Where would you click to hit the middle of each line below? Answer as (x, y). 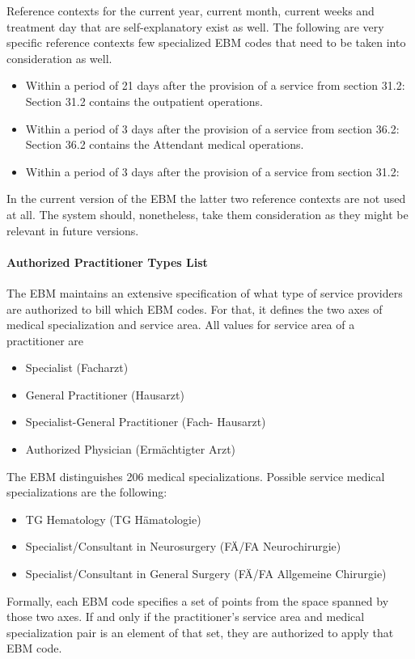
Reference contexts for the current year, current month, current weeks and (191, 11)
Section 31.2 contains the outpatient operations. (144, 101)
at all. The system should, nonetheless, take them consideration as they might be (207, 214)
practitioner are (45, 340)
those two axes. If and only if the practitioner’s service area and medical (186, 617)
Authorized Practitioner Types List (107, 262)
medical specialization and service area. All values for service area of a (181, 325)
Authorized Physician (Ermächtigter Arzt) (131, 449)
